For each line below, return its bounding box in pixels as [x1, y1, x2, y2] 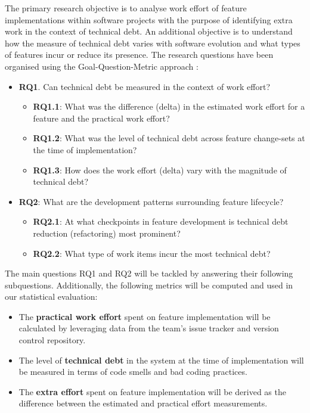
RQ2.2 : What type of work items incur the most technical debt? [33, 247, 271, 259]
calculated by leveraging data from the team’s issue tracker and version [18, 322, 279, 334]
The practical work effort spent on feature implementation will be [18, 310, 271, 322]
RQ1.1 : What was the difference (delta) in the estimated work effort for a [33, 100, 305, 113]
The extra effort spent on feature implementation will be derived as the [18, 385, 286, 398]
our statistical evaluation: [5, 290, 98, 303]
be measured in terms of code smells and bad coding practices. [18, 365, 247, 378]
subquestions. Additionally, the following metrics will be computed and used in [5, 278, 293, 291]
